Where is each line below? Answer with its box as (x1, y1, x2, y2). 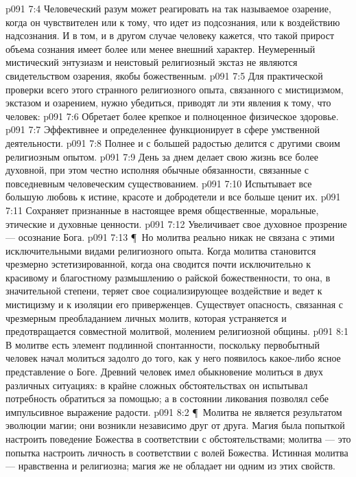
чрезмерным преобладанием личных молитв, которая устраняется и (5, 310, 287, 325)
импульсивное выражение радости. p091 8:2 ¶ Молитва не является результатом (5, 404, 342, 419)
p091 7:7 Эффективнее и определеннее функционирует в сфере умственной (5, 122, 320, 137)
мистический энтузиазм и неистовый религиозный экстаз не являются (5, 55, 298, 69)
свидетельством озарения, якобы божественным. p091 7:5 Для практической (5, 68, 323, 82)
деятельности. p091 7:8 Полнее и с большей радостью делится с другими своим (5, 135, 340, 150)
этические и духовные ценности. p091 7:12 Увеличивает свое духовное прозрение (5, 216, 347, 231)
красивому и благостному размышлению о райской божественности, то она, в (5, 270, 331, 284)
